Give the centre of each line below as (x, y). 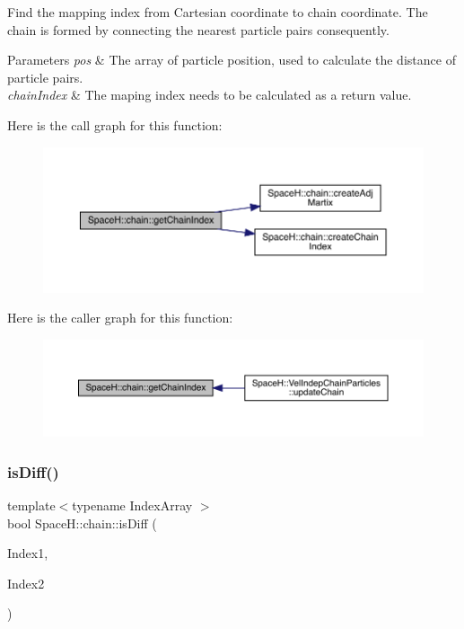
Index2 (26, 583)
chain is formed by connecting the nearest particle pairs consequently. (198, 29)
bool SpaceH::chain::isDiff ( (82, 523)
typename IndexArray (132, 505)
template (31, 505)
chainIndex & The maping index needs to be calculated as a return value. (210, 95)
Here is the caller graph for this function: (120, 318)
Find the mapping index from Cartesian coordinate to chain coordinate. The (218, 12)
